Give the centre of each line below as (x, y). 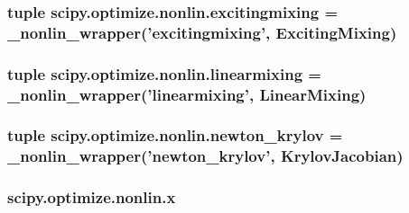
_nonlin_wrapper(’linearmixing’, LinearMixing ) (187, 94)
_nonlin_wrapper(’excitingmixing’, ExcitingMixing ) (202, 32)
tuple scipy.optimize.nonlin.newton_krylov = (175, 135)
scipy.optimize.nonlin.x (92, 197)
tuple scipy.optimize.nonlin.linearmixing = (164, 73)
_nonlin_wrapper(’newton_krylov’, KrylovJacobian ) (205, 156)
